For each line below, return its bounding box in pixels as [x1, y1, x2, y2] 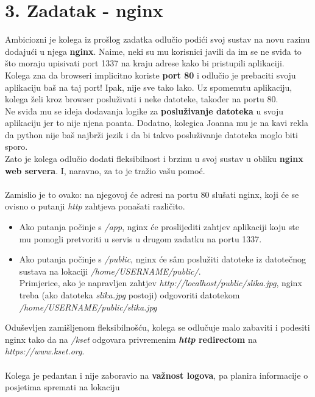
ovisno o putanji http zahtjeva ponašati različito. [5, 200, 185, 213]
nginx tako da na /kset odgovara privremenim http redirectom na [5, 332, 257, 345]
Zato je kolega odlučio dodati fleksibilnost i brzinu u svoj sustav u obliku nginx [5, 152, 303, 165]
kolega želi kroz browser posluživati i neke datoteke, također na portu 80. [5, 93, 278, 105]
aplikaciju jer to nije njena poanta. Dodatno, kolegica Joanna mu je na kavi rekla [5, 116, 308, 129]
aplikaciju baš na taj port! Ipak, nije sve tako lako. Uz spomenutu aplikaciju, [5, 80, 292, 93]
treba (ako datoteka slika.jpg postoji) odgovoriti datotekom [19, 289, 240, 301]
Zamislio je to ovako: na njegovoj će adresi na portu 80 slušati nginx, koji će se [5, 188, 299, 200]
